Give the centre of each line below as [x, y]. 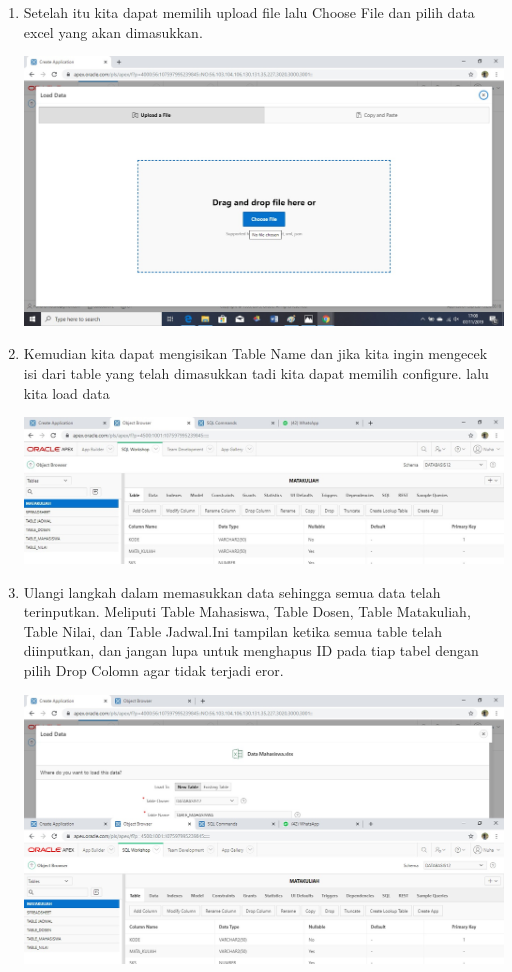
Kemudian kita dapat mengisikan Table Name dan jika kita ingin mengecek [255, 353]
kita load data [66, 392]
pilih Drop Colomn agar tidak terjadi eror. [153, 669]
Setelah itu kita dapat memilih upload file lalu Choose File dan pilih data [249, 12]
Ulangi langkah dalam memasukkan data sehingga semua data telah [232, 591]
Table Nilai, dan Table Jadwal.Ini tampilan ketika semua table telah [233, 630]
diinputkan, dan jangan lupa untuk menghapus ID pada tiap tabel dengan [251, 650]
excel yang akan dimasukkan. [113, 31]
